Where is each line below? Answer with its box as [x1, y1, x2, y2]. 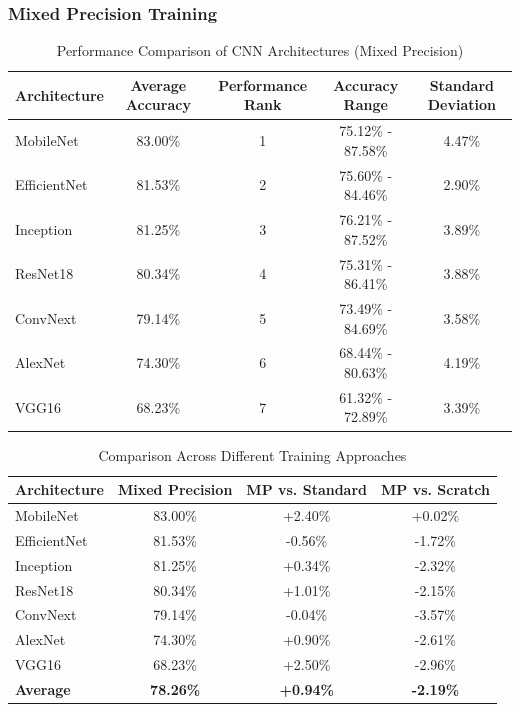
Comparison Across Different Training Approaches [98, 444, 407, 465]
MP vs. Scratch [381, 479, 490, 500]
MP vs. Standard [246, 479, 368, 500]
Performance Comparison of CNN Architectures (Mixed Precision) [56, 40, 464, 61]
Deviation [427, 94, 496, 115]
